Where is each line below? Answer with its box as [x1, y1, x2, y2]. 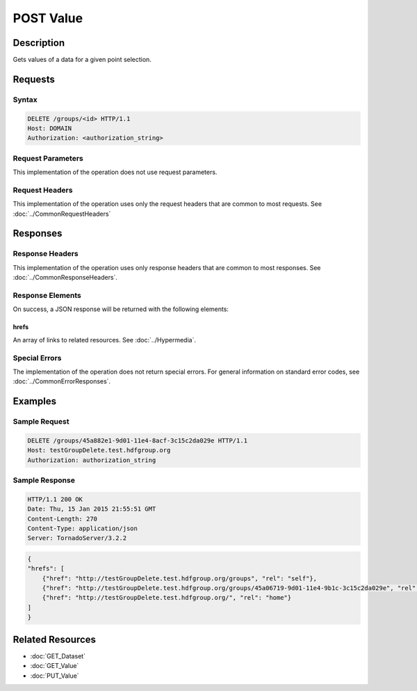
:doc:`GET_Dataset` [30, 651, 86, 660]
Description [13, 37, 65, 49]
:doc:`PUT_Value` [30, 672, 79, 680]
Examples [13, 395, 57, 407]
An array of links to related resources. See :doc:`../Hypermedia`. [13, 335, 196, 344]
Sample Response [13, 475, 76, 485]
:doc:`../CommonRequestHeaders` [13, 209, 111, 218]
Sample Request [13, 417, 69, 427]
